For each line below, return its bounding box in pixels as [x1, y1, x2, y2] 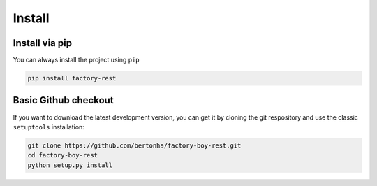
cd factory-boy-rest [27, 151, 98, 159]
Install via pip [13, 37, 73, 49]
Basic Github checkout [13, 94, 114, 106]
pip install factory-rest [27, 74, 117, 83]
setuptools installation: [13, 122, 85, 131]
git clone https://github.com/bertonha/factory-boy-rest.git [27, 141, 242, 150]
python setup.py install [27, 161, 113, 169]
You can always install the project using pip [13, 56, 140, 64]
